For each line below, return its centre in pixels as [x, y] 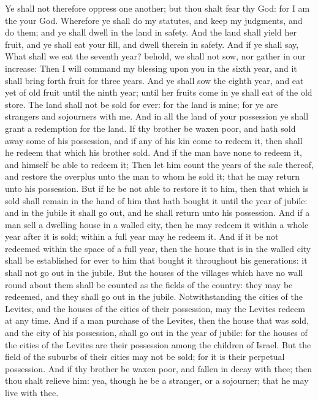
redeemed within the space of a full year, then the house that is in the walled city [158, 248]
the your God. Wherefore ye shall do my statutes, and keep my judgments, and [154, 20]
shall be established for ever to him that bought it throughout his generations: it [156, 260]
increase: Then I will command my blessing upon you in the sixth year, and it [151, 68]
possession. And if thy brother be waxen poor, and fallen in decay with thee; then [158, 368]
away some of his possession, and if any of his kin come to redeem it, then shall [154, 140]
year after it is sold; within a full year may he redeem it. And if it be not [142, 236]
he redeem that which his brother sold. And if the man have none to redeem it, [153, 152]
